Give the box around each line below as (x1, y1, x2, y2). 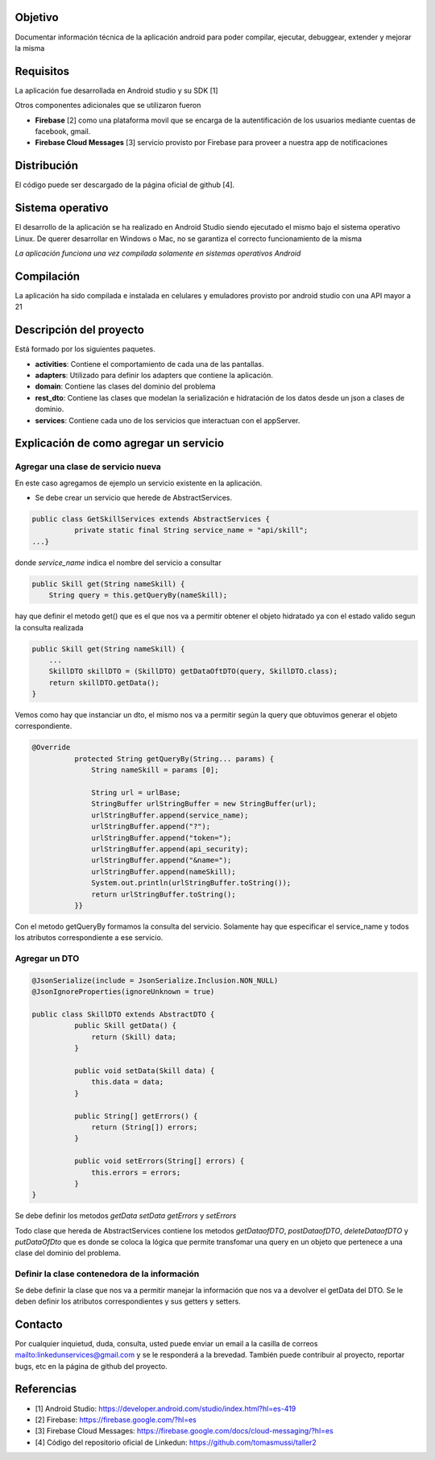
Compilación (14, 269, 81, 283)
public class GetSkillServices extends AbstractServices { (31, 514, 270, 524)
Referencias (14, 1383, 77, 1396)
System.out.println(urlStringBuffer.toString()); (91, 879, 292, 888)
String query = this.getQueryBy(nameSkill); (48, 591, 228, 600)
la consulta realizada (14, 622, 84, 632)
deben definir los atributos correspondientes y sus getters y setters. (14, 1296, 241, 1306)
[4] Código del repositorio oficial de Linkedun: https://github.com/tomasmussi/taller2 (35, 1437, 317, 1447)
